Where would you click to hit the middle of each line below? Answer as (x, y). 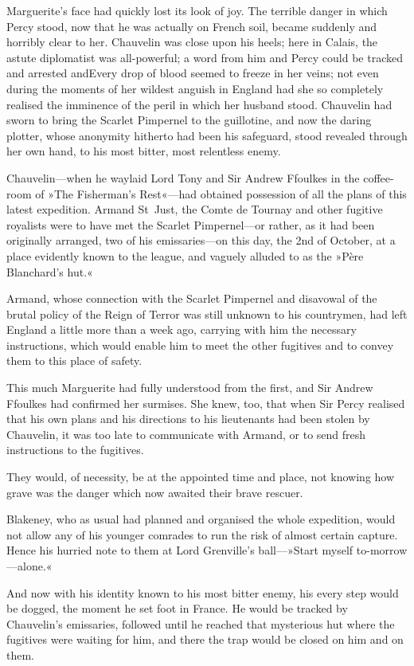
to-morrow (382, 550)
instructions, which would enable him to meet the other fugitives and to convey (200, 345)
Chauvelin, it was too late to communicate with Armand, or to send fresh (186, 434)
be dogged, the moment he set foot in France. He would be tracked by (177, 608)
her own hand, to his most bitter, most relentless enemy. (144, 151)
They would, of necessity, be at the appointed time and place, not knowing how (201, 477)
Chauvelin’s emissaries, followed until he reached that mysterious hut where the (201, 623)
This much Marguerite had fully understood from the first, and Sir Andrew (190, 388)
